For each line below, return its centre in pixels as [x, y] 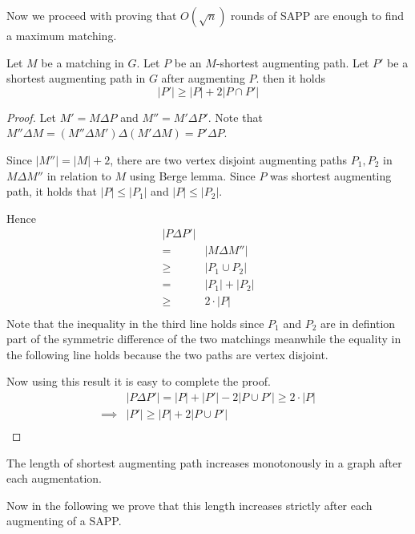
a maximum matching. [62, 35]
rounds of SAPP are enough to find [318, 15]
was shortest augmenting [331, 175]
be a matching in [83, 62]
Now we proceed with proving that [92, 15]
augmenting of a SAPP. [64, 521]
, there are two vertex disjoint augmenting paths [229, 159]
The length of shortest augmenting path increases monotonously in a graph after [204, 462]
